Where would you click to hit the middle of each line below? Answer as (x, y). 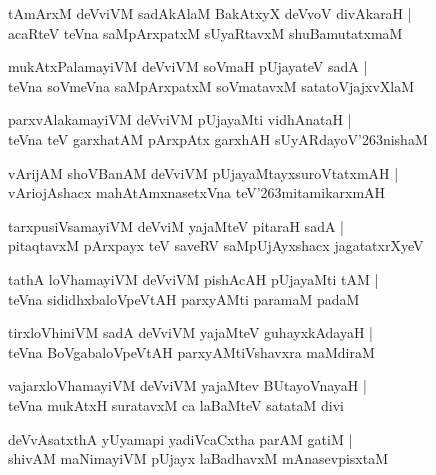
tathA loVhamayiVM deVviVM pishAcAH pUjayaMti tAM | (193, 278)
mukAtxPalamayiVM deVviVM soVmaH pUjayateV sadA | (188, 66)
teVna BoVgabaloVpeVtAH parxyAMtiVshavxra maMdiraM (191, 351)
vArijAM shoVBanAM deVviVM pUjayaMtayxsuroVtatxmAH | (203, 172)
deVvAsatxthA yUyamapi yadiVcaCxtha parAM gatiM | (180, 438)
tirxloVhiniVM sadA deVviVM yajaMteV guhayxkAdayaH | (190, 332)
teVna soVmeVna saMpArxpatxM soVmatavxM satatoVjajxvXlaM (211, 85)
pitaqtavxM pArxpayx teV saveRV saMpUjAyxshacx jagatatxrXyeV (216, 245)
